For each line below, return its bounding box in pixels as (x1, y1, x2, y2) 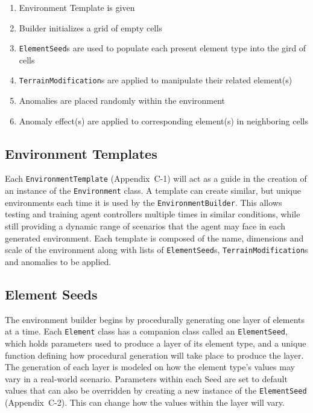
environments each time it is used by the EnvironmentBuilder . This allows (5, 196, 282, 208)
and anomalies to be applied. (5, 255, 112, 267)
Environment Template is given (19, 1, 135, 13)
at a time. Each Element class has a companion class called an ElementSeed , (5, 325, 288, 338)
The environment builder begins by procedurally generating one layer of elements (5, 313, 305, 325)
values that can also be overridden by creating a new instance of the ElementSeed (5, 384, 307, 397)
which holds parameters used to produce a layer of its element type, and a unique (5, 336, 306, 349)
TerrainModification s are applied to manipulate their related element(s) (19, 74, 292, 86)
